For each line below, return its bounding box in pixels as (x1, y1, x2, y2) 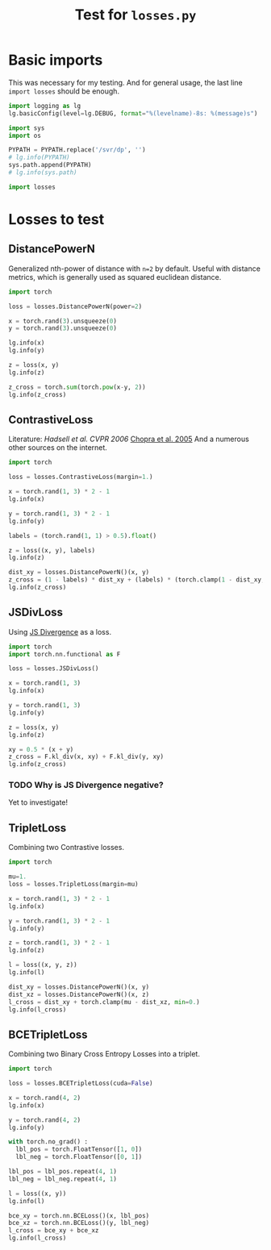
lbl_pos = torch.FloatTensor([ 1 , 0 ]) (15, 1145, 143, 1154)
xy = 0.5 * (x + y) (8, 745, 74, 753)
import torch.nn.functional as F (8, 650, 121, 658)
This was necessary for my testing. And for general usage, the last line (8, 77, 244, 87)
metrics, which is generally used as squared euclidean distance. (8, 272, 222, 281)
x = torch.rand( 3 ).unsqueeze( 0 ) (8, 317, 117, 325)
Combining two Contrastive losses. (8, 843, 125, 852)
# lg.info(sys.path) (8, 169, 78, 177)
